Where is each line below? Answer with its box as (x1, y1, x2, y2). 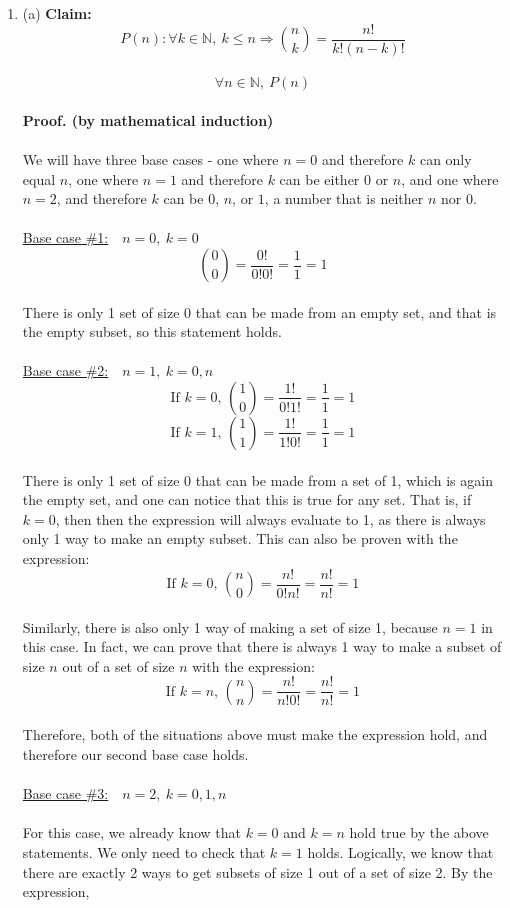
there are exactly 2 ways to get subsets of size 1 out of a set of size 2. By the (22, 861, 493, 882)
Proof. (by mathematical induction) (22, 109, 274, 130)
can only (419, 149, 472, 170)
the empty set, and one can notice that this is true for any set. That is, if (22, 489, 472, 510)
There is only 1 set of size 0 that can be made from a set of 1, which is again (22, 469, 493, 490)
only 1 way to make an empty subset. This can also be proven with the (22, 528, 458, 549)
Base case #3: (22, 783, 109, 804)
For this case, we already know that (22, 822, 241, 843)
